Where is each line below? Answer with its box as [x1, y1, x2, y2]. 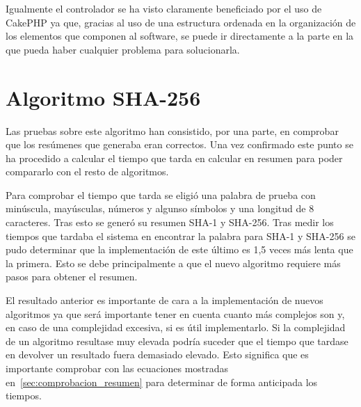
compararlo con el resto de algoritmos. [6, 164, 169, 179]
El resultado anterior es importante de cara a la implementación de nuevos [6, 293, 323, 308]
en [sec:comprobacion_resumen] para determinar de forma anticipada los [6, 374, 318, 389]
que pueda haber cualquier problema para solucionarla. [6, 42, 240, 56]
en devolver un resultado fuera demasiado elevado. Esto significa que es [6, 347, 309, 362]
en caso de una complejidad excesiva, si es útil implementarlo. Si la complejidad [6, 320, 346, 335]
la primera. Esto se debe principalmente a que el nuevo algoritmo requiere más [6, 255, 341, 270]
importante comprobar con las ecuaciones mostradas [6, 361, 229, 375]
